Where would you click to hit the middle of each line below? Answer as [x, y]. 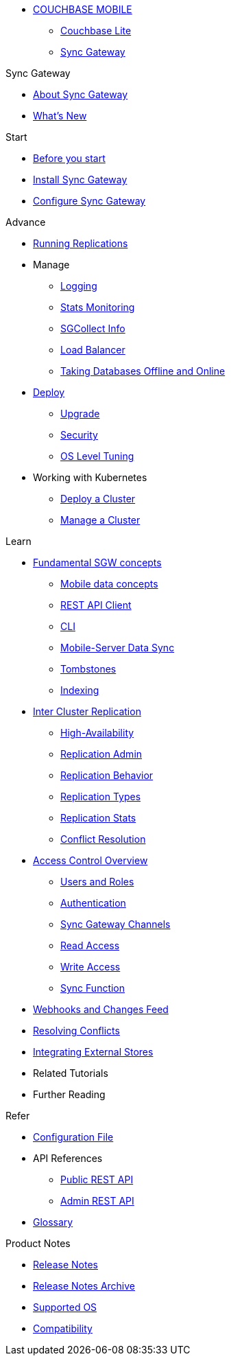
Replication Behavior [107, 775]
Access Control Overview [90, 860]
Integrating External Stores [93, 1052]
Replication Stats [98, 818]
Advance [26, 222]
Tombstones [88, 669]
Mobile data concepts [109, 584]
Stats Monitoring [98, 307]
